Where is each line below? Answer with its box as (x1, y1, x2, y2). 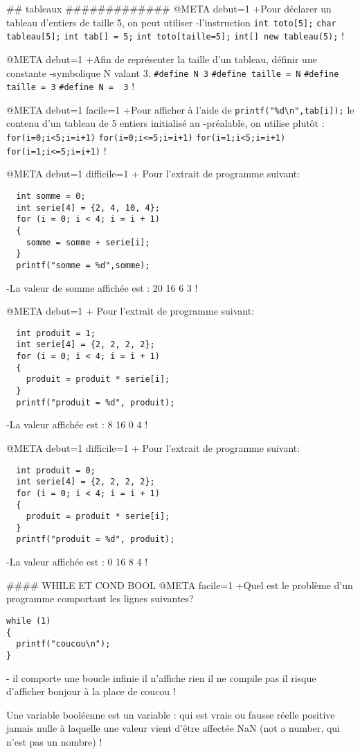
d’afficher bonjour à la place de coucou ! (6, 684, 176, 699)
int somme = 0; (16, 191, 86, 201)
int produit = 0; (16, 465, 96, 475)
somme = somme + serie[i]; (26, 237, 150, 247)
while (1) (6, 615, 51, 626)
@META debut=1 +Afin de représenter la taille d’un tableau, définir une (6, 51, 317, 66)
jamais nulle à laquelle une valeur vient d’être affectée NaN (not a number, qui (6, 721, 341, 735)
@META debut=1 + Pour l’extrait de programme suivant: (6, 304, 255, 318)
